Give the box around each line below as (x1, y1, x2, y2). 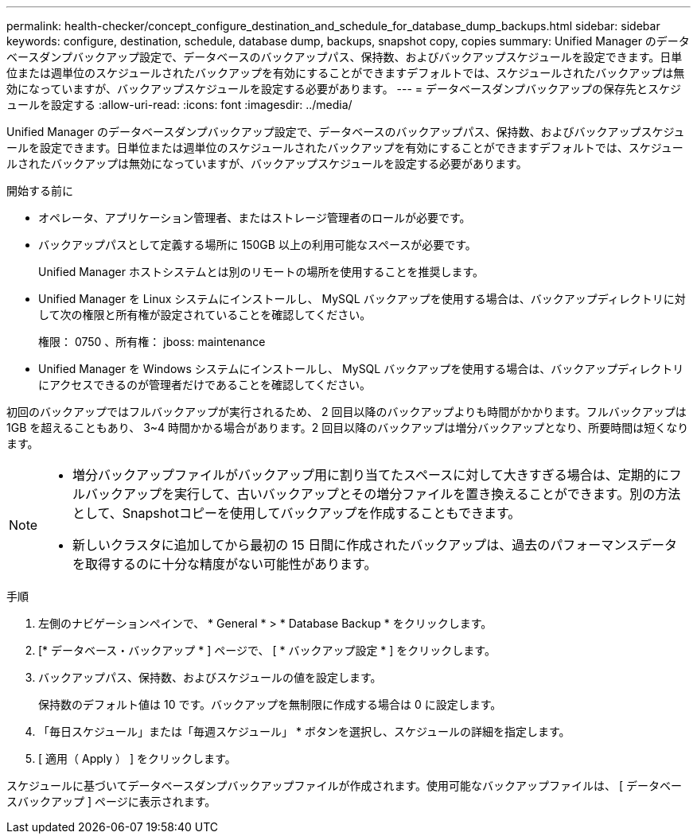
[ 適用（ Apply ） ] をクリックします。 (38, 752, 236, 765)
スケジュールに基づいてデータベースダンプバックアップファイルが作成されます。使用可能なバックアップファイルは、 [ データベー (6, 779, 683, 792)
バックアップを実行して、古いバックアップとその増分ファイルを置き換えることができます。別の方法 (85, 486, 681, 502)
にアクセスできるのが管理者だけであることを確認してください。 (38, 378, 372, 391)
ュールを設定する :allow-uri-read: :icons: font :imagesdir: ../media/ (6, 98, 352, 111)
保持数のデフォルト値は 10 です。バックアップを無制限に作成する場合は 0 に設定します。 (38, 698, 502, 711)
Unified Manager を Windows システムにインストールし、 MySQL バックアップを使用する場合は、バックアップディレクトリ (38, 362, 684, 375)
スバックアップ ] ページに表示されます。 (6, 795, 216, 808)
